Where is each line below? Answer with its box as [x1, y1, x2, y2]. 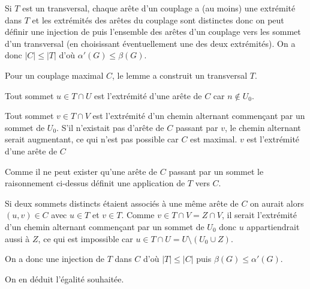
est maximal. [190, 133, 237, 145]
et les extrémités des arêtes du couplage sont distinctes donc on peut [32, 13, 284, 26]
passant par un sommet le [168, 165, 264, 177]
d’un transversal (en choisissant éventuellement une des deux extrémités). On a [5, 37, 296, 49]
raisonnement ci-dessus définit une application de [5, 177, 185, 189]
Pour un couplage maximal [5, 68, 104, 81]
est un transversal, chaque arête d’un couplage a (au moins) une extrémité [22, 2, 296, 14]
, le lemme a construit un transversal [112, 68, 248, 81]
